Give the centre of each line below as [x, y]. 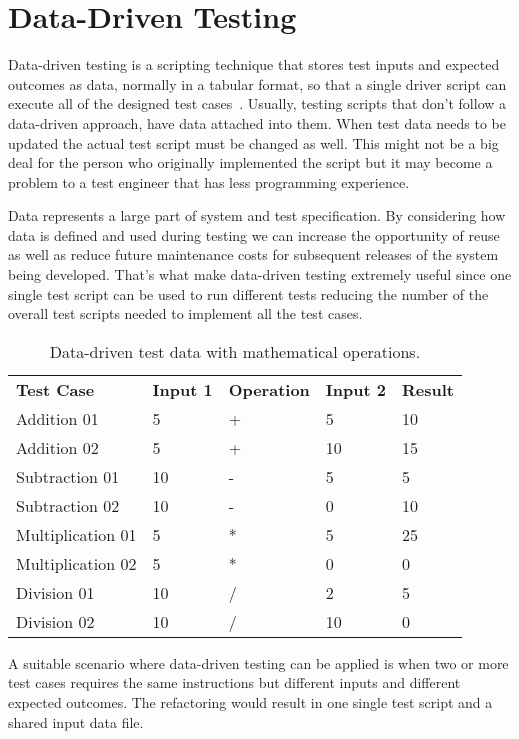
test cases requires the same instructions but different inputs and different [234, 682]
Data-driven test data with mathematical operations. [235, 351]
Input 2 [355, 389]
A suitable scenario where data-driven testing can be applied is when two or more [258, 662]
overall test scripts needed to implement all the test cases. [185, 313]
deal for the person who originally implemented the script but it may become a [250, 162]
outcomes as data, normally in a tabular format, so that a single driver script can [257, 83]
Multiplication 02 [76, 563]
